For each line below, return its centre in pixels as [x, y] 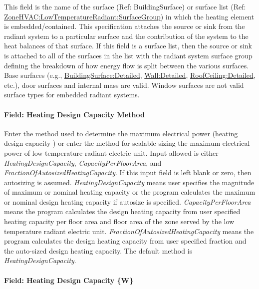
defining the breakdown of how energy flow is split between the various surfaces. [127, 65]
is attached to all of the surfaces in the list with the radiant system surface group [128, 55]
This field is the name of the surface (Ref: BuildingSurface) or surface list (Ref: [125, 6]
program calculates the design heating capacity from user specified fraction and [125, 241]
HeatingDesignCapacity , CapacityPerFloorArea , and [83, 162]
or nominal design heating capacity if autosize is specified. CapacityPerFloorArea [128, 201]
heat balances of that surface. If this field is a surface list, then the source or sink [128, 46]
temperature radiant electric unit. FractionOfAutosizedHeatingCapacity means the [129, 231]
